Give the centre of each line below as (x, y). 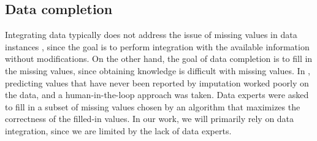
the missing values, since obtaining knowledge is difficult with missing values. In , (158, 70)
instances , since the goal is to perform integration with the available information (157, 46)
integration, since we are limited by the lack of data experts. (118, 130)
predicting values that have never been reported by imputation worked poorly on (157, 82)
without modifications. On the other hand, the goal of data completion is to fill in (159, 59)
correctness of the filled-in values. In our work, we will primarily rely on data (150, 119)
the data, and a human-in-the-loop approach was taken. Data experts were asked (157, 95)
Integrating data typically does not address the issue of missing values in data (151, 35)
